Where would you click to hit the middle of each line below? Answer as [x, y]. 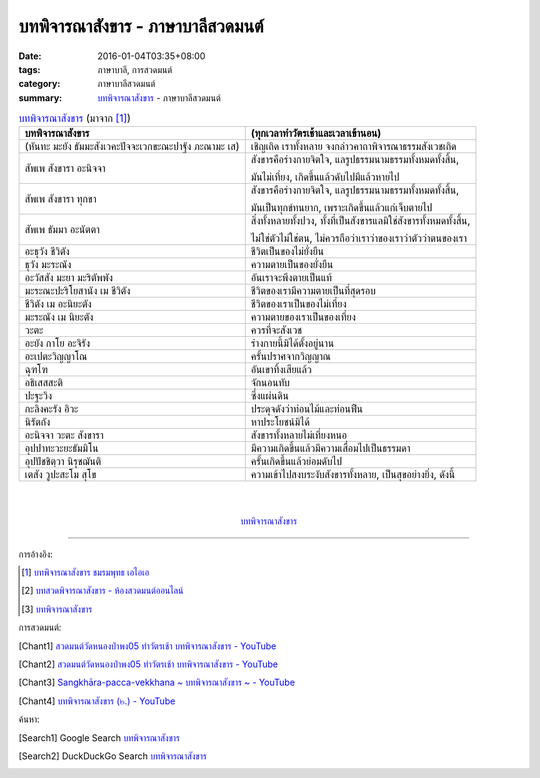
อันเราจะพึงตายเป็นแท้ [291, 278]
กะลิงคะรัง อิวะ [51, 409]
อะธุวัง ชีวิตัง [47, 252]
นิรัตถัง [37, 422]
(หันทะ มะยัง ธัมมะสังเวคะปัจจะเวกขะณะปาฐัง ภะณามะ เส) [132, 147]
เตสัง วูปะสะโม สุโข [60, 475]
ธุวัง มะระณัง [48, 265]
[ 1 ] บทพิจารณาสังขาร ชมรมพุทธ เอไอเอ [85, 572]
